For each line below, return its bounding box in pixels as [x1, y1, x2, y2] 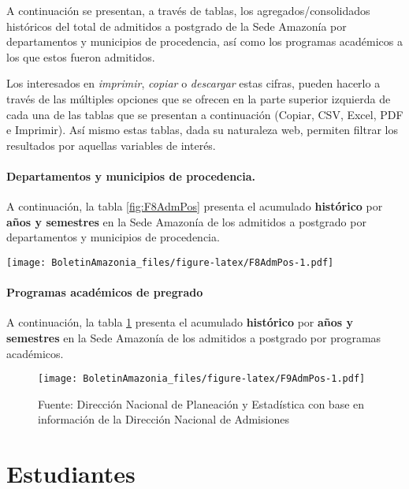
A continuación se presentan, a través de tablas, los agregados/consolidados [6, 2, 370, 18]
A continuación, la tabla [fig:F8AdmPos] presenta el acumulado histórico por [6, 198, 383, 215]
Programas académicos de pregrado [6, 284, 203, 300]
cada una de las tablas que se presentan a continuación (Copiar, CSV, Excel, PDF [6, 106, 403, 122]
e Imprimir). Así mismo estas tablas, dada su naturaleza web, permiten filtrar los [6, 121, 398, 138]
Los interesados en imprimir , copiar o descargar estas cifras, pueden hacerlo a [6, 75, 381, 91]
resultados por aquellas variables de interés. [6, 136, 216, 153]
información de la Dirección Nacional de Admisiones [38, 411, 289, 427]
